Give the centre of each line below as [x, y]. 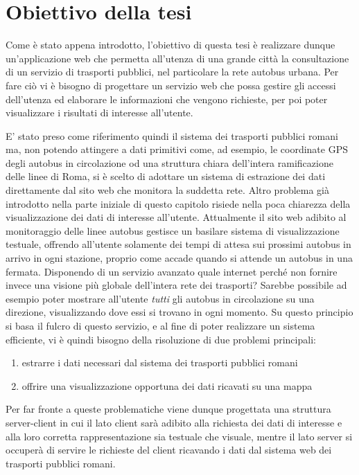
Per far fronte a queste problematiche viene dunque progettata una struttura [168, 409]
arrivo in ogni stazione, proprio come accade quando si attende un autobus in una [179, 258]
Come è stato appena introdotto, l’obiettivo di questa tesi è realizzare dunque [170, 45]
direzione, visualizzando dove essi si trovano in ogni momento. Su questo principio [179, 312]
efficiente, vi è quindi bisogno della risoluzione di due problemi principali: [161, 339]
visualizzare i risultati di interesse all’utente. [99, 113]
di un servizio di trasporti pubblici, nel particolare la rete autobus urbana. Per [172, 72]
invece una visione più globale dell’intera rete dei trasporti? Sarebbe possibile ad [176, 285]
